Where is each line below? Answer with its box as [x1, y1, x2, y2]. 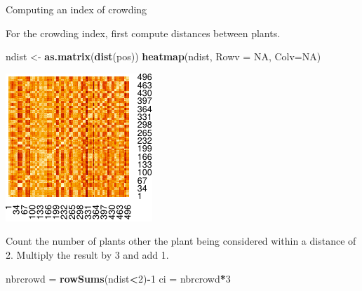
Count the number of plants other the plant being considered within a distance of [6, 234, 356, 248]
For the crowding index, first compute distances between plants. [6, 25, 281, 40]
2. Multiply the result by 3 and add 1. [6, 247, 169, 262]
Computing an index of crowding [6, 2, 147, 16]
